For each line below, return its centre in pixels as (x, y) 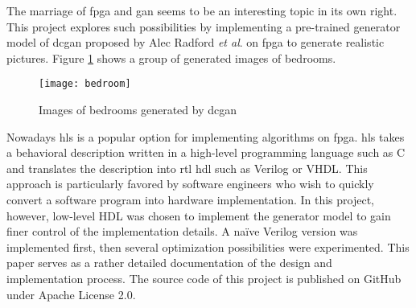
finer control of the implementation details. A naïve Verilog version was (182, 231)
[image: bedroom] (85, 84)
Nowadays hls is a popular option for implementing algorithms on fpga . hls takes (206, 136)
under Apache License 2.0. (71, 294)
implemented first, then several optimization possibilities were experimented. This (208, 246)
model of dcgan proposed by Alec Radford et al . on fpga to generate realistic (196, 42)
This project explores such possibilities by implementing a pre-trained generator (204, 26)
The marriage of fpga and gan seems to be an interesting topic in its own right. (202, 10)
